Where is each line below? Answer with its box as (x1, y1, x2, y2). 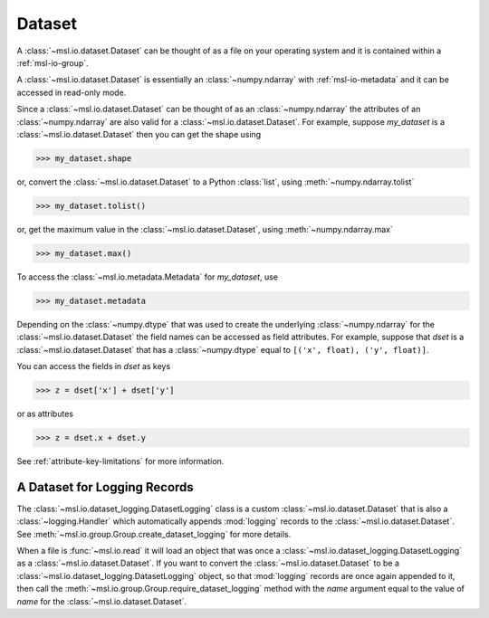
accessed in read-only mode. (16, 87, 127, 98)
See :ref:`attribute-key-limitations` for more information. (16, 455, 225, 466)
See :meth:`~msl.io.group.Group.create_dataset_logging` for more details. (16, 528, 292, 539)
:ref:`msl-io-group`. (16, 57, 90, 68)
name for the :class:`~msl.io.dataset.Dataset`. (16, 595, 187, 606)
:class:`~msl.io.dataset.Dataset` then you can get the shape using (16, 128, 262, 139)
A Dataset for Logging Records (16, 480, 194, 495)
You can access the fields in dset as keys (16, 360, 171, 371)
